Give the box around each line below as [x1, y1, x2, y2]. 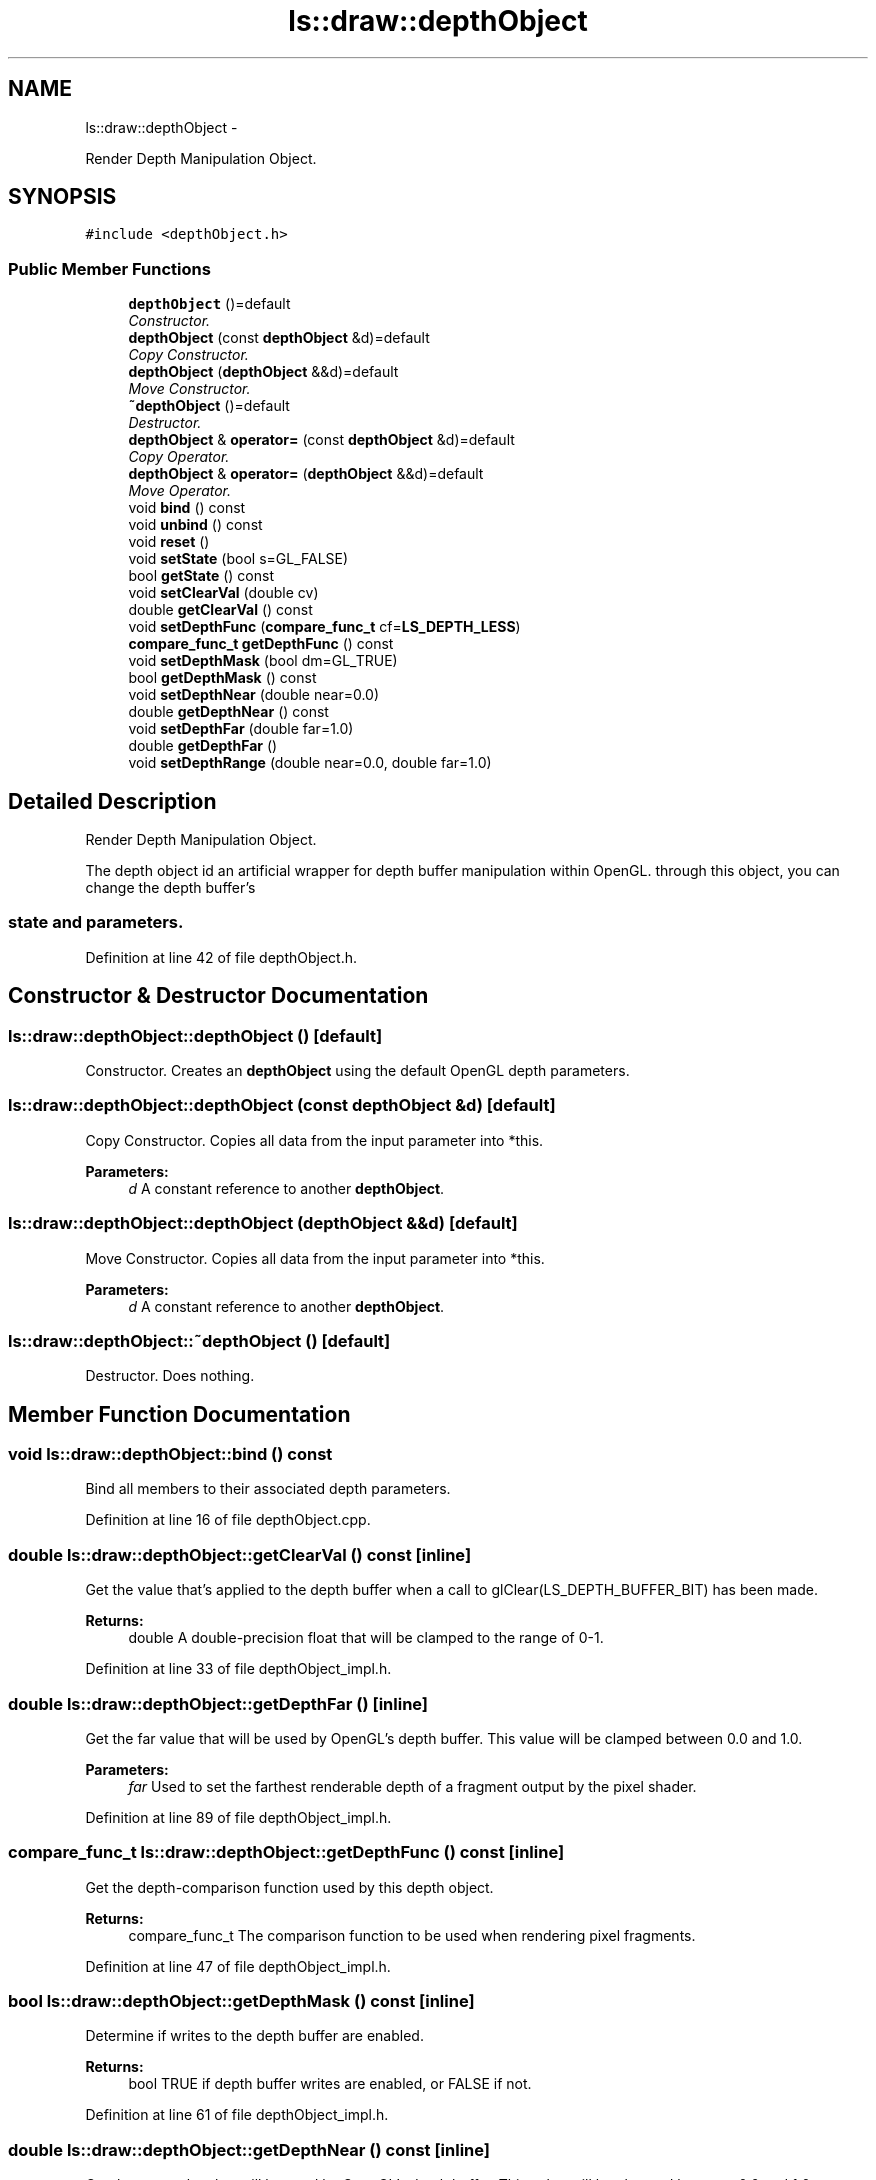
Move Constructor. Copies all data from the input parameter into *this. [85, 1249, 545, 1267]
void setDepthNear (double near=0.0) [128, 686, 380, 704]
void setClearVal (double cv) [128, 584, 319, 602]
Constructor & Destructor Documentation [8, 983, 429, 1009]
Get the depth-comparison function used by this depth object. [85, 1878, 494, 1896]
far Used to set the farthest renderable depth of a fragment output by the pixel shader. [128, 1777, 697, 1795]
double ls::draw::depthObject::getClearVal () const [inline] [8, 1544, 472, 1565]
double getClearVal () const [128, 601, 313, 619]
